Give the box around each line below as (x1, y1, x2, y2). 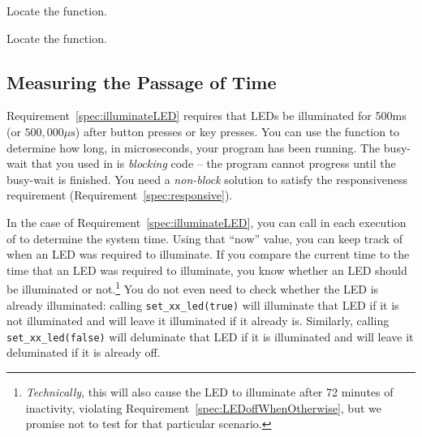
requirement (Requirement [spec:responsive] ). (6, 186, 233, 204)
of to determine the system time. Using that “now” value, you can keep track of (6, 229, 403, 246)
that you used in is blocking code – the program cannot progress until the (31, 155, 396, 172)
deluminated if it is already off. (6, 344, 161, 361)
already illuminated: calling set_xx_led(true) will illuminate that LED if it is (6, 296, 399, 313)
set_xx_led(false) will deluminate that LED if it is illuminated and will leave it (6, 328, 414, 345)
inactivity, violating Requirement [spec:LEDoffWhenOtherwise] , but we (25, 399, 381, 416)
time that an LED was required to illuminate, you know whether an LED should (6, 261, 407, 278)
